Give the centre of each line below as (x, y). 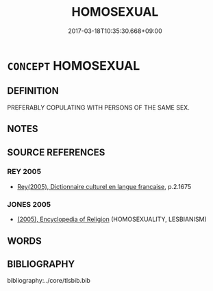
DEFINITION (33, 91)
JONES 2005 (29, 204)
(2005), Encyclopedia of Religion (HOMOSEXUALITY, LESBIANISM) (112, 219)
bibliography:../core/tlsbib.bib (49, 281)
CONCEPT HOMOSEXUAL (74, 65)
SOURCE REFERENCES (56, 152)
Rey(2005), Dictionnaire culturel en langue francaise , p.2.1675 (104, 186)
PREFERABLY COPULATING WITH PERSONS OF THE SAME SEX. (98, 107)
